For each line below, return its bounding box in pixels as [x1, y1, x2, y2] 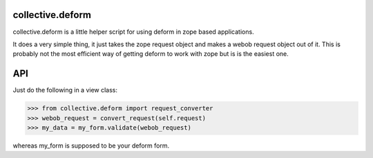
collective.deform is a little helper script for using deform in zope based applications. [12, 28, 255, 36]
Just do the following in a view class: [12, 86, 117, 95]
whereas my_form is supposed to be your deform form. [12, 141, 169, 150]
